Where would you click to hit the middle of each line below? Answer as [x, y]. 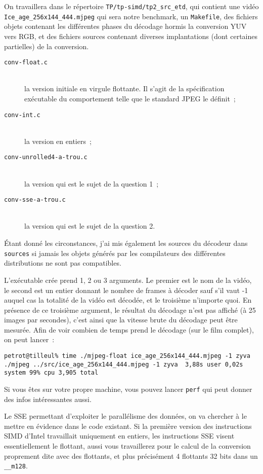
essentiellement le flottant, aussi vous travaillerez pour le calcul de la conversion [127, 446]
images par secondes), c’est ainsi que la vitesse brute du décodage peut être [121, 320]
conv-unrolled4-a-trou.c [46, 157]
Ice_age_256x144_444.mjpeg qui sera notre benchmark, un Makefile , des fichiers [131, 16]
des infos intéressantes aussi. [48, 399]
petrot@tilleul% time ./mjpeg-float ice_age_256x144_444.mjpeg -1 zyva [127, 356]
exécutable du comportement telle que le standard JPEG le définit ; [130, 98]
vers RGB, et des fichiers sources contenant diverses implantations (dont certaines [131, 36]
